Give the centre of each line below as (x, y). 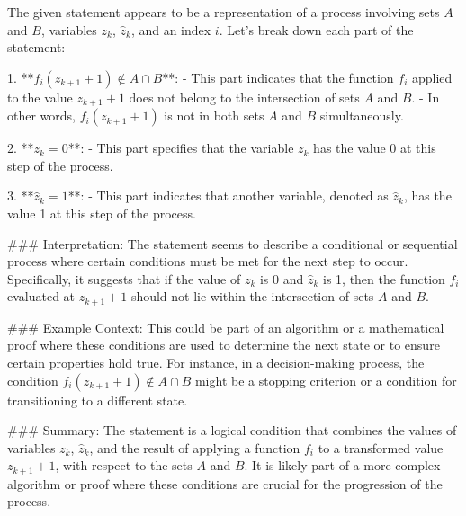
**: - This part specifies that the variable (181, 148)
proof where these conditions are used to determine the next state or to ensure (224, 345)
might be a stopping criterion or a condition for (326, 380)
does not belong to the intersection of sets (244, 97)
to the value (40, 97)
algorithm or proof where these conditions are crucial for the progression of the (225, 483)
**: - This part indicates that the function (278, 77)
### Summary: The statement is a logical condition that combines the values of (232, 430)
